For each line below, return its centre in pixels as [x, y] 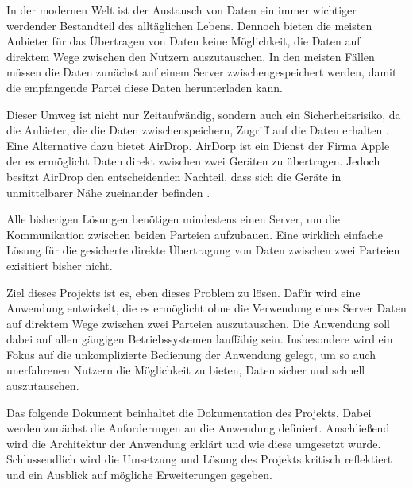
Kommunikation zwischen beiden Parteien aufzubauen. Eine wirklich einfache [195, 234]
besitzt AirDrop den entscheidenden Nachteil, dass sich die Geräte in [174, 176]
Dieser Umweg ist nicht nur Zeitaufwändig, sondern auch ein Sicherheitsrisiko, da [204, 114]
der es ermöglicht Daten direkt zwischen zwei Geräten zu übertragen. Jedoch [193, 161]
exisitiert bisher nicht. [60, 265]
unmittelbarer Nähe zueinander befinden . [108, 192]
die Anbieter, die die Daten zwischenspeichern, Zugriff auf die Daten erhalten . [198, 130]
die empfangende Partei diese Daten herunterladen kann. [145, 87]
